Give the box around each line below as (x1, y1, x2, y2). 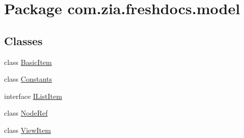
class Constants (4, 74, 52, 84)
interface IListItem (4, 90, 62, 101)
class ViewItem (4, 124, 51, 135)
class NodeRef (4, 108, 48, 118)
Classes (4, 32, 43, 48)
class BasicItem (4, 56, 52, 67)
